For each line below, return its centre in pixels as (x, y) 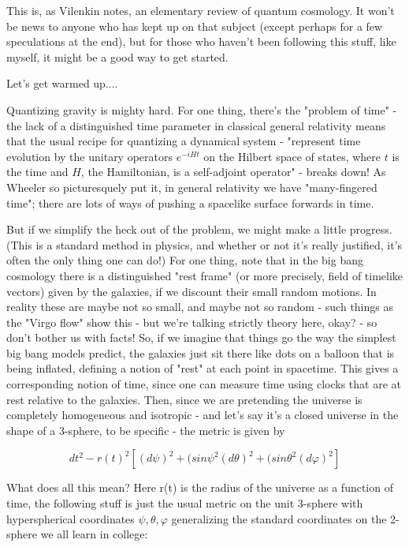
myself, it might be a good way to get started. (117, 56)
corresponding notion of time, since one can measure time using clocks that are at (204, 384)
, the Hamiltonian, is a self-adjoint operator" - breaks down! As (233, 172)
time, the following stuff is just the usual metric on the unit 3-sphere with (185, 503)
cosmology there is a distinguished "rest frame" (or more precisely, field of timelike (205, 275)
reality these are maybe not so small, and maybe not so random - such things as (200, 307)
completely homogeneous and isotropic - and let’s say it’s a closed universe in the (203, 415)
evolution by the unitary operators (90, 156)
